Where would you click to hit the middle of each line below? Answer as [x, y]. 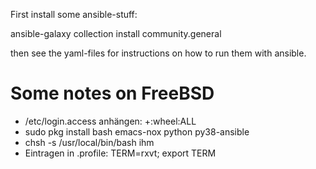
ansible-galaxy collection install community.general [116, 33]
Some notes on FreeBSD [112, 93]
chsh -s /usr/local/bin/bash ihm [89, 142]
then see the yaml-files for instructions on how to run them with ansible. [158, 53]
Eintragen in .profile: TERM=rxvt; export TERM [120, 153]
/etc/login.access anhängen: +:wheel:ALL [110, 121]
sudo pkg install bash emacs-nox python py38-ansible [137, 131]
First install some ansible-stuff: [74, 14]
